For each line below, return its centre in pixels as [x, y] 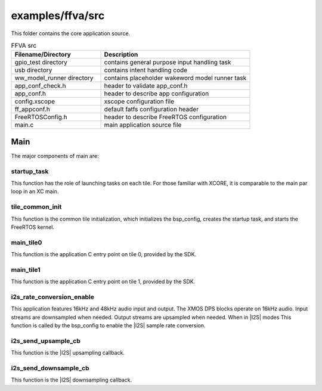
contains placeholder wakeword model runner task [175, 78]
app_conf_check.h [40, 86]
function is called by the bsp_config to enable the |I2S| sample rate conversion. [108, 325]
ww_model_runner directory [54, 78]
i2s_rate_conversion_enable [53, 297]
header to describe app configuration [157, 94]
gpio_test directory [41, 63]
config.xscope [35, 101]
